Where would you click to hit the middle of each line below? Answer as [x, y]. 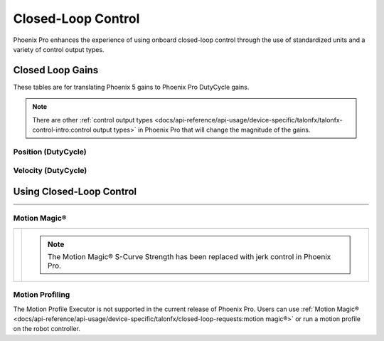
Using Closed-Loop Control [75, 191]
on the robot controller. [47, 329]
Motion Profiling [42, 295]
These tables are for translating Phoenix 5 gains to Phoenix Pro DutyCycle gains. [131, 87]
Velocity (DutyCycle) [50, 171]
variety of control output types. [59, 49]
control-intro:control [62, 130]
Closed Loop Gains [56, 70]
